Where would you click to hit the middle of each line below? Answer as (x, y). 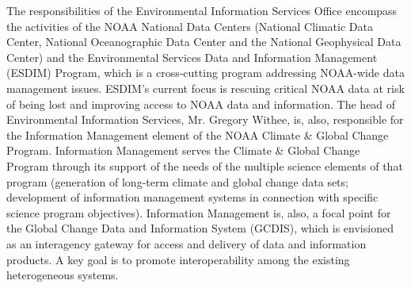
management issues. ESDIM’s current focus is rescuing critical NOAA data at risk (205, 88)
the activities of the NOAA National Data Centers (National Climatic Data (190, 26)
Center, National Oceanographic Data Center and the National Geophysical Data (204, 42)
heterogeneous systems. (63, 275)
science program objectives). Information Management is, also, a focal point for (199, 212)
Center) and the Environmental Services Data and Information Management (192, 57)
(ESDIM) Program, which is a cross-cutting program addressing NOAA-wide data (205, 73)
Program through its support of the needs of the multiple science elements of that (205, 165)
